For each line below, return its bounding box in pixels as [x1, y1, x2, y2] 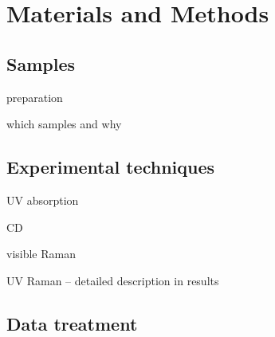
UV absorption [6, 191, 79, 208]
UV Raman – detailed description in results [6, 272, 219, 288]
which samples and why [6, 116, 122, 132]
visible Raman [6, 245, 76, 262]
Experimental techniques [6, 155, 215, 179]
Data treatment [6, 311, 138, 335]
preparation [6, 88, 63, 105]
